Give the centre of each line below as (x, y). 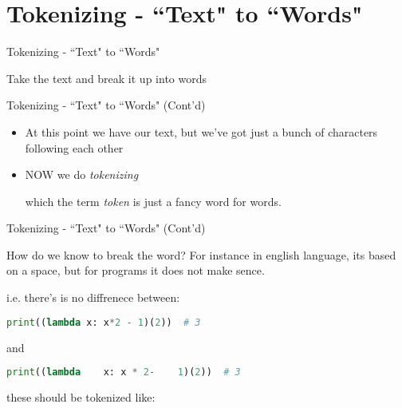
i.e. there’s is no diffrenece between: (93, 297)
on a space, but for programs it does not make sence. (136, 270)
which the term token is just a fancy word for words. (153, 201)
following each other (74, 147)
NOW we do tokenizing (82, 174)
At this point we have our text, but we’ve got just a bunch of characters (201, 131)
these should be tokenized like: (81, 397)
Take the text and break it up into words (106, 78)
